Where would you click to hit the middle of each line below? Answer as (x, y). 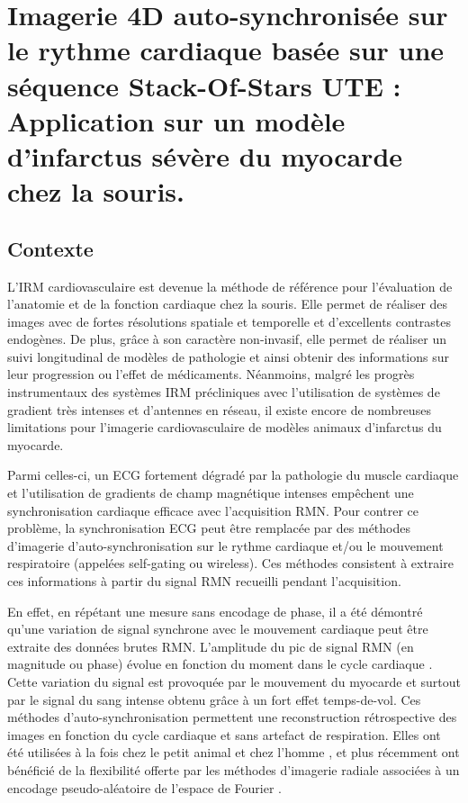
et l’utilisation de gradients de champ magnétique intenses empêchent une (211, 493)
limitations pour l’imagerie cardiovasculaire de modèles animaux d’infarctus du (225, 427)
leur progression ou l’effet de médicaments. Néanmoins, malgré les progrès (211, 374)
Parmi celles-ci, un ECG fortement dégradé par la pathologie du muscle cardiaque (233, 475)
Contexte (50, 248)
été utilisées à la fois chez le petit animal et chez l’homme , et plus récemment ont (234, 752)
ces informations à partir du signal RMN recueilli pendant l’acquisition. (204, 581)
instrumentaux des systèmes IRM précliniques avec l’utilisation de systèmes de (224, 392)
